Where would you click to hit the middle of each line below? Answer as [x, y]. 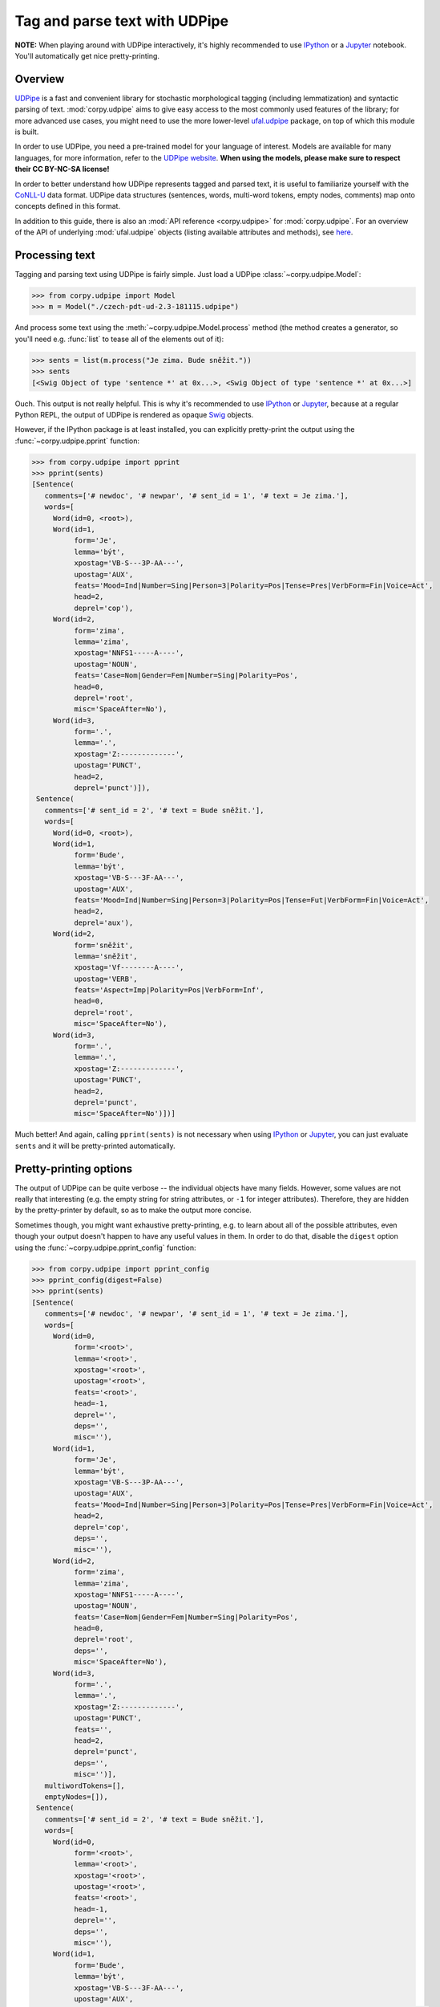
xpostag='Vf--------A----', [129, 968]
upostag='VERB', [105, 979]
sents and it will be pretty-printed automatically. [95, 1146]
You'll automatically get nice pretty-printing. [87, 55]
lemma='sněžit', [105, 956]
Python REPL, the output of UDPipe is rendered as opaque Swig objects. [134, 414]
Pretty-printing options [73, 1168]
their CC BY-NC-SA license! [62, 169]
